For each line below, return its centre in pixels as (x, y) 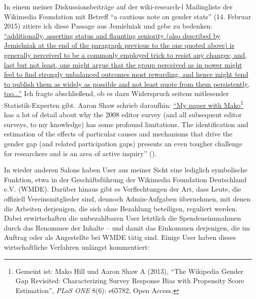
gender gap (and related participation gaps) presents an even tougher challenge (123, 143)
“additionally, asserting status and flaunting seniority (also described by (112, 35)
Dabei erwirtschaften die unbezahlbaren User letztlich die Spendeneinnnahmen (123, 218)
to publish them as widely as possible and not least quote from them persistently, (127, 83)
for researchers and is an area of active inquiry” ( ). (80, 153)
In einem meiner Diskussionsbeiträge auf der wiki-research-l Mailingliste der (118, 6)
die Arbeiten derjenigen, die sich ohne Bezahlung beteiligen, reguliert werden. (121, 208)
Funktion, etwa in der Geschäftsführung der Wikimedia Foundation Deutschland (125, 179)
